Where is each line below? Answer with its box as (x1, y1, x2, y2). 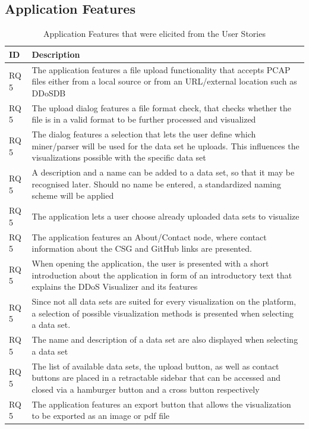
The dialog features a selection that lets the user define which (31, 128, 256, 140)
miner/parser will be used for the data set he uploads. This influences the (31, 139, 299, 152)
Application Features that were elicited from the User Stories (43, 27, 266, 40)
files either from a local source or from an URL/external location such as (31, 75, 297, 87)
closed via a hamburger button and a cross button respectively (31, 383, 260, 395)
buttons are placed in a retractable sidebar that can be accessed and (31, 371, 280, 384)
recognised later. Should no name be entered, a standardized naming (31, 177, 282, 190)
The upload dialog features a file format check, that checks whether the (31, 101, 292, 114)
